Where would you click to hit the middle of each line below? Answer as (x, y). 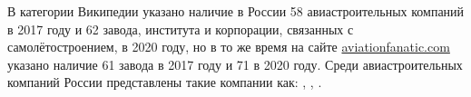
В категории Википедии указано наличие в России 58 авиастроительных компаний (236, 11)
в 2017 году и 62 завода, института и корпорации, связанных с (181, 29)
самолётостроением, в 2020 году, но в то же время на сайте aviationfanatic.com (229, 47)
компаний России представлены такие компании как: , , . (165, 82)
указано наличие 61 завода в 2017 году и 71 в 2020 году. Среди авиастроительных (235, 64)
